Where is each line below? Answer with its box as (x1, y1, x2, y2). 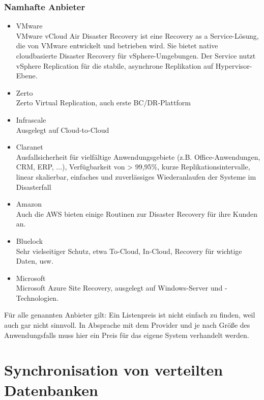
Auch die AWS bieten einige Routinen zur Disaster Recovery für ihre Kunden (16, 208, 258, 219)
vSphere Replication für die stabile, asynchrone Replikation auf (16, 60, 214, 71)
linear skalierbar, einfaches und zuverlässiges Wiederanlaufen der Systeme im (16, 171, 256, 182)
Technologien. (16, 292, 59, 303)
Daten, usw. (16, 255, 53, 266)
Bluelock (16, 235, 43, 246)
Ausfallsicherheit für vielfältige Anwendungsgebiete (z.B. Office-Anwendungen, (16, 151, 260, 162)
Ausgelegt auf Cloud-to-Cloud (16, 124, 109, 135)
